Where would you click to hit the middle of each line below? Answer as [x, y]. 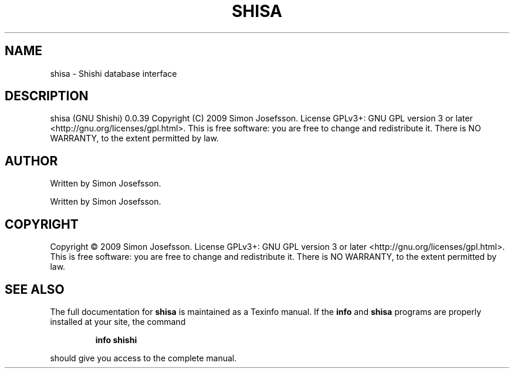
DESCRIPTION [47, 96]
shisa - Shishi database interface [114, 73]
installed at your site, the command [118, 321]
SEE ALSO [35, 289]
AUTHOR [31, 161]
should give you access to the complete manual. [143, 358]
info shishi [116, 340]
